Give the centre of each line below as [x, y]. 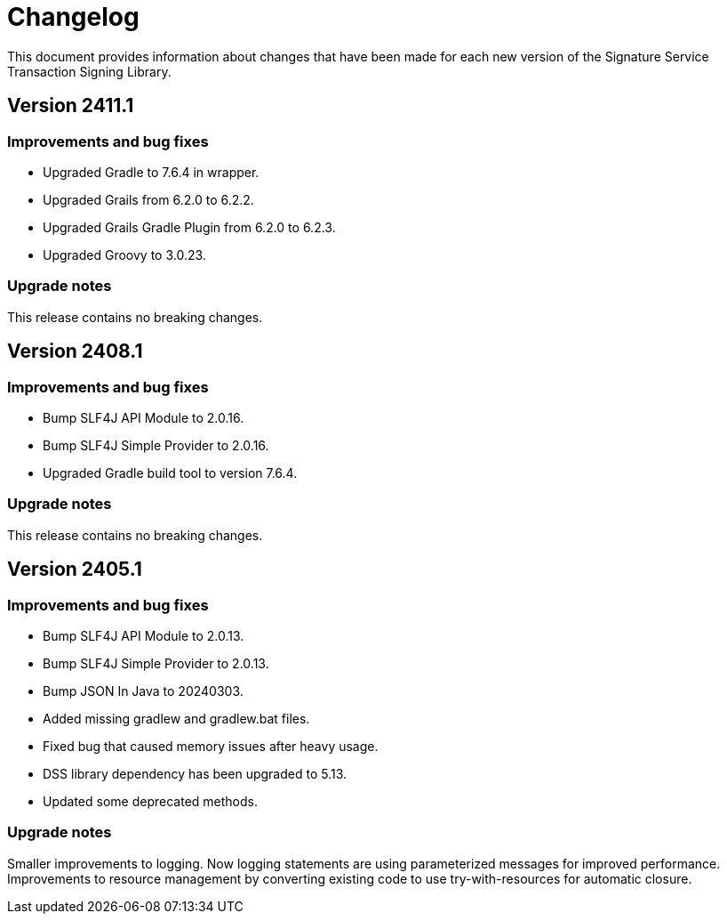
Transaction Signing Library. [89, 71]
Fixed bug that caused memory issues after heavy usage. [211, 746]
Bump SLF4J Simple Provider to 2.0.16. [156, 445]
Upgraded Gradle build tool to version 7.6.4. [170, 473]
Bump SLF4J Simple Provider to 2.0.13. [156, 663]
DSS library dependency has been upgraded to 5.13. [195, 773]
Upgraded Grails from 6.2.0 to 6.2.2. [148, 199]
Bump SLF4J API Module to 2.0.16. [144, 417]
